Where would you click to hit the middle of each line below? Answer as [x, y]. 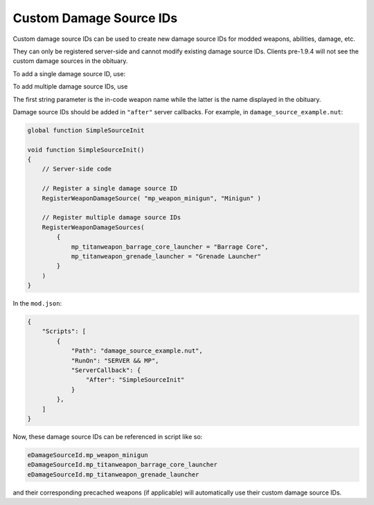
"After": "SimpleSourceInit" [135, 380]
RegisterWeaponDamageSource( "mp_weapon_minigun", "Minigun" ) [152, 198]
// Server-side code [77, 169]
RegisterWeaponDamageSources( [93, 227]
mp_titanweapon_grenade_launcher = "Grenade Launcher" [166, 256]
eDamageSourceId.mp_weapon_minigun [88, 455]
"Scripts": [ [64, 331]
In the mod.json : [37, 303]
